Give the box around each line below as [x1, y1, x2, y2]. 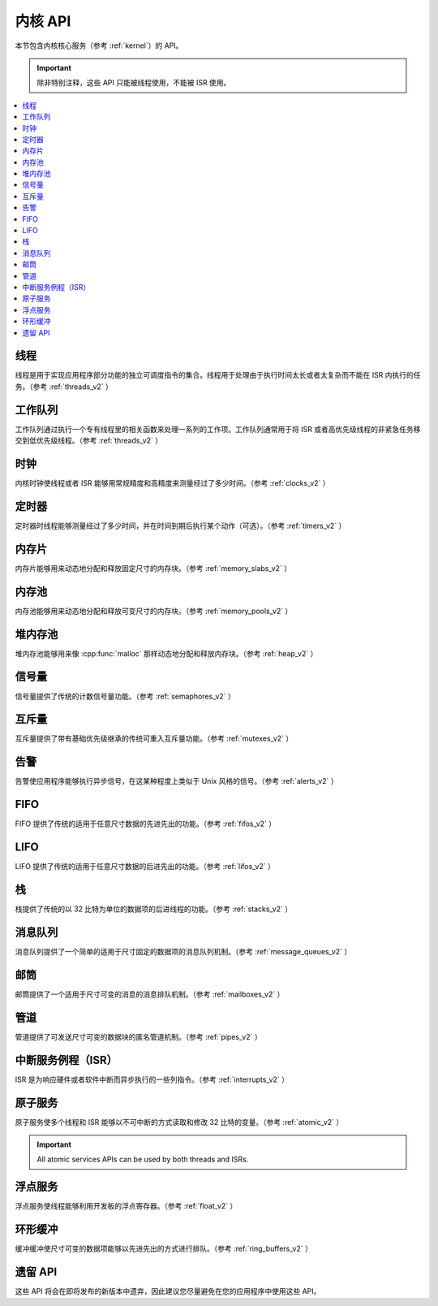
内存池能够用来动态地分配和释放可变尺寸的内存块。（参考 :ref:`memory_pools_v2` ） [15, 606, 293, 616]
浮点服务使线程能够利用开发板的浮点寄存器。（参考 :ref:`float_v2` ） [15, 1201, 238, 1211]
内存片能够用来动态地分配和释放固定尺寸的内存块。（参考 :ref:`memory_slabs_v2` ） [15, 563, 292, 573]
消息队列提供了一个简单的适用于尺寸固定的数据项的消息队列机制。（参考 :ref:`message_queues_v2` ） [15, 947, 352, 956]
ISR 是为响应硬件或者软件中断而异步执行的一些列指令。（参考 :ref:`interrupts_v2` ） [15, 1075, 290, 1084]
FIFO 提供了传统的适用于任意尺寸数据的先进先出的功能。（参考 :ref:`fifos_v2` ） [15, 819, 277, 828]
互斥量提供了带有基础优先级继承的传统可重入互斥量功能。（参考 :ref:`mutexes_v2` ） [15, 733, 294, 743]
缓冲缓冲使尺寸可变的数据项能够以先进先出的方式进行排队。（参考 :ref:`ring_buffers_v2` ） [15, 1243, 312, 1254]
